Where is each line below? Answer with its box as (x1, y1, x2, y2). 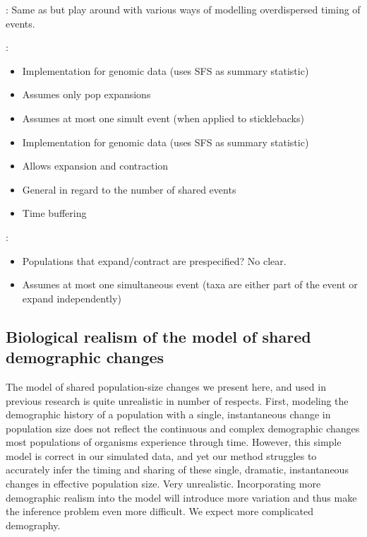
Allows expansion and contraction (22, 158, 169, 173)
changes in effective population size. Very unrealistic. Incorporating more (6, 476, 321, 491)
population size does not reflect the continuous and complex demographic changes (6, 420, 360, 435)
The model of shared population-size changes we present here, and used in (6, 379, 326, 394)
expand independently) (22, 290, 121, 305)
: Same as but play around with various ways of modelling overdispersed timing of (6, 2, 361, 16)
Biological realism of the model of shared (6, 325, 311, 347)
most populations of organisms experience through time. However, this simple (6, 435, 342, 449)
